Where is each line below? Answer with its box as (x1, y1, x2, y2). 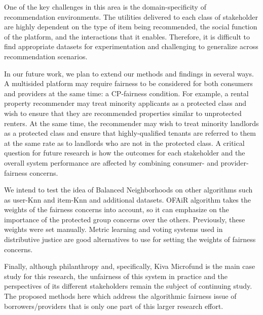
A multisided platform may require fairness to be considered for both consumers (4, 78, 253, 89)
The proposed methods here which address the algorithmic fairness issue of (4, 291, 237, 301)
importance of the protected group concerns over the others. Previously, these (4, 214, 245, 224)
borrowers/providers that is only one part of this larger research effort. (4, 300, 223, 311)
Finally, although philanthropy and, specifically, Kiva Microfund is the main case (4, 261, 255, 271)
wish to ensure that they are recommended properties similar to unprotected (4, 107, 242, 118)
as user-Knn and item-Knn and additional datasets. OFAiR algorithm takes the (4, 194, 251, 205)
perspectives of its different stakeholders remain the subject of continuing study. (4, 281, 252, 291)
